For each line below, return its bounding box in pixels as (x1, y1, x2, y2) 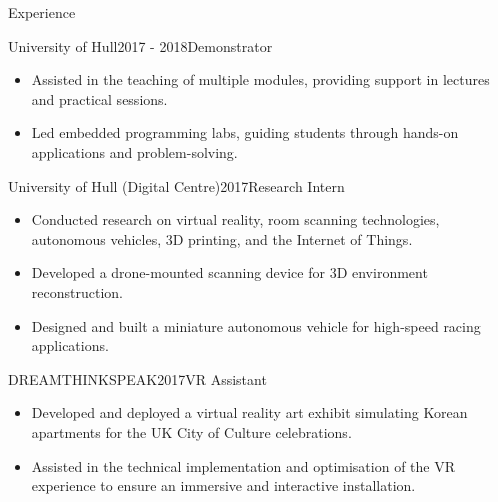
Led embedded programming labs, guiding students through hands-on (31, 122, 459, 143)
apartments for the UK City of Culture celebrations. (31, 421, 352, 442)
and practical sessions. (31, 88, 168, 109)
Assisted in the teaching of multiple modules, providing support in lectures (31, 69, 490, 90)
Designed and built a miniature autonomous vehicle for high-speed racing (31, 315, 481, 336)
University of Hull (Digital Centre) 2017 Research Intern (8, 175, 345, 196)
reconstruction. (31, 281, 123, 302)
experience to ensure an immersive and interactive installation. (31, 475, 416, 496)
